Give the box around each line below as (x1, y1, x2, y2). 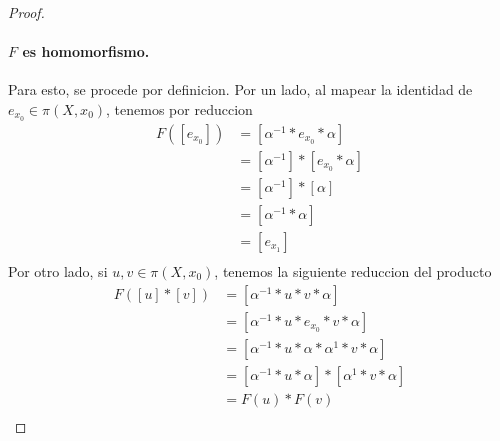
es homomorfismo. (22, 41, 150, 62)
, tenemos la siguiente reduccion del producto (214, 261, 492, 282)
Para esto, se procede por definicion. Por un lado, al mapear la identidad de (8, 79, 473, 100)
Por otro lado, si (8, 261, 108, 282)
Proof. (8, 2, 45, 22)
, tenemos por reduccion (106, 98, 253, 119)
